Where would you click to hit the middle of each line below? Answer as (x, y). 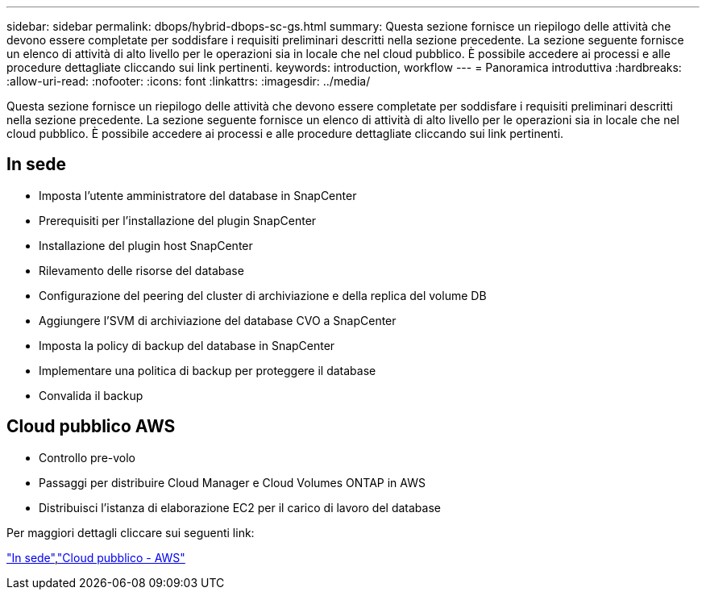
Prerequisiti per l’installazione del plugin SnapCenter (178, 220)
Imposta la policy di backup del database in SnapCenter (187, 345)
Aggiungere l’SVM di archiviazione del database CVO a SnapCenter (218, 320)
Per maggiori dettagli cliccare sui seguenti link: (131, 532)
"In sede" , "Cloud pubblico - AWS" (96, 557)
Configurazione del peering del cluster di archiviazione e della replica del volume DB (263, 295)
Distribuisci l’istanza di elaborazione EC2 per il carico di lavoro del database (240, 507)
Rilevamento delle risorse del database (141, 270)
